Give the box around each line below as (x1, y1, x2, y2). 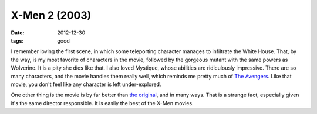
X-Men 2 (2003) (11, 9, 92, 22)
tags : (11, 37, 24, 44)
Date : (11, 29, 25, 36)
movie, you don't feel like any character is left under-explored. (11, 81, 161, 88)
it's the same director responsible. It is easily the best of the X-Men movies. (11, 99, 194, 106)
